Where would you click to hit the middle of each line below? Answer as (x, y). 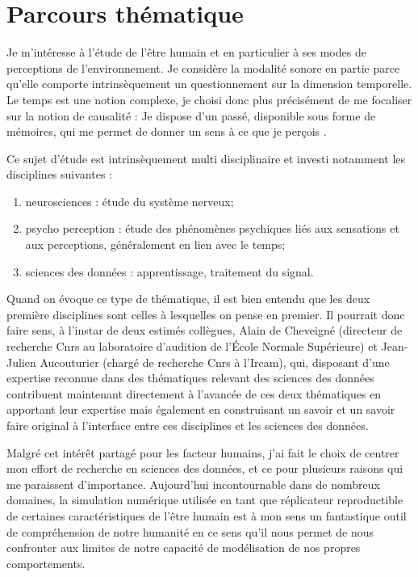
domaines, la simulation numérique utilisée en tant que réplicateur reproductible (205, 500)
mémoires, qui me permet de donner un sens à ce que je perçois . (167, 131)
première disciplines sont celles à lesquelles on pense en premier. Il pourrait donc (206, 314)
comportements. (46, 563)
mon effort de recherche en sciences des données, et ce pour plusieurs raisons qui (205, 468)
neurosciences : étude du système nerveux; (130, 201)
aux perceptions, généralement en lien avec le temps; (155, 244)
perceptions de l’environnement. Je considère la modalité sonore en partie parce (203, 67)
